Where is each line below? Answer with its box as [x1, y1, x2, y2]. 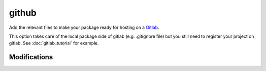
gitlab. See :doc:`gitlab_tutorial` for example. [9, 40, 99, 46]
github [9, 7, 37, 18]
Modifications [9, 53, 53, 61]
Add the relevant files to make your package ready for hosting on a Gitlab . [9, 24, 160, 30]
